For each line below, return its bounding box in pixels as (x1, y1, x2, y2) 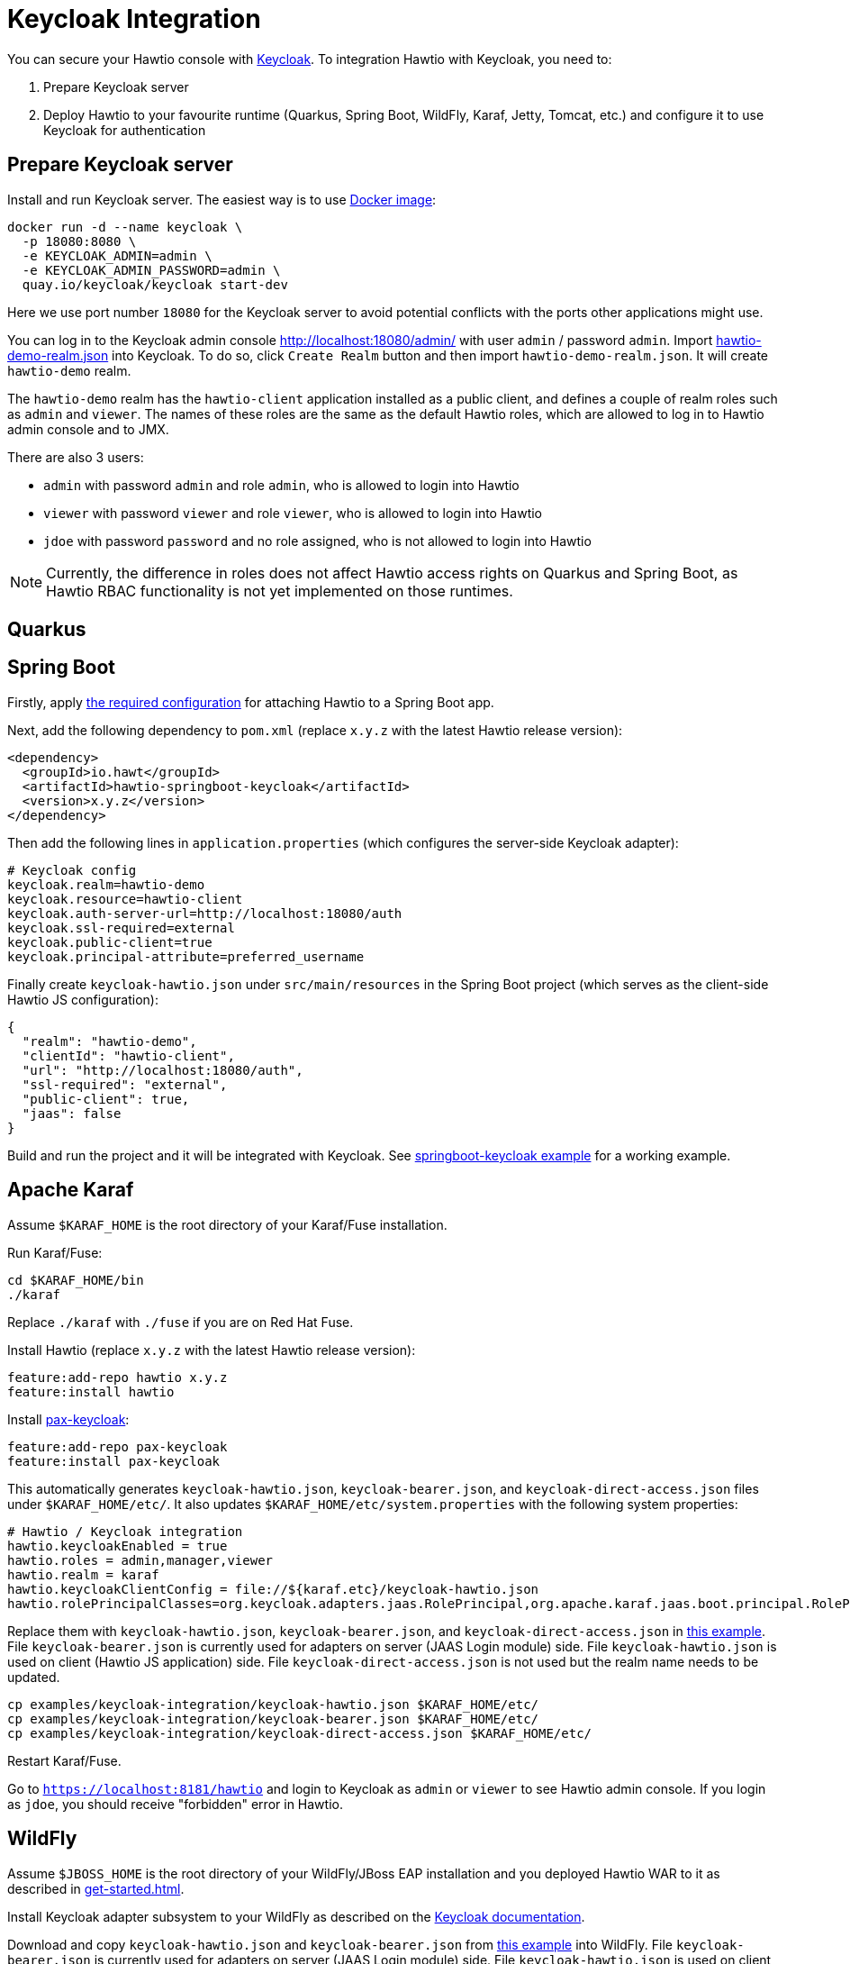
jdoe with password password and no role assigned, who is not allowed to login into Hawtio (43, 532, 592, 549)
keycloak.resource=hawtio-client (7, 891, 243, 906)
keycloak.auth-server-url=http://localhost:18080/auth (7, 905, 402, 921)
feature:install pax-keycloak (7, 1453, 221, 1468)
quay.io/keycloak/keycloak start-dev (22, 277, 288, 292)
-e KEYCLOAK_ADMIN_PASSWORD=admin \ (22, 262, 281, 277)
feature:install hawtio (7, 1384, 175, 1399)
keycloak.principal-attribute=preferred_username (7, 949, 365, 964)
